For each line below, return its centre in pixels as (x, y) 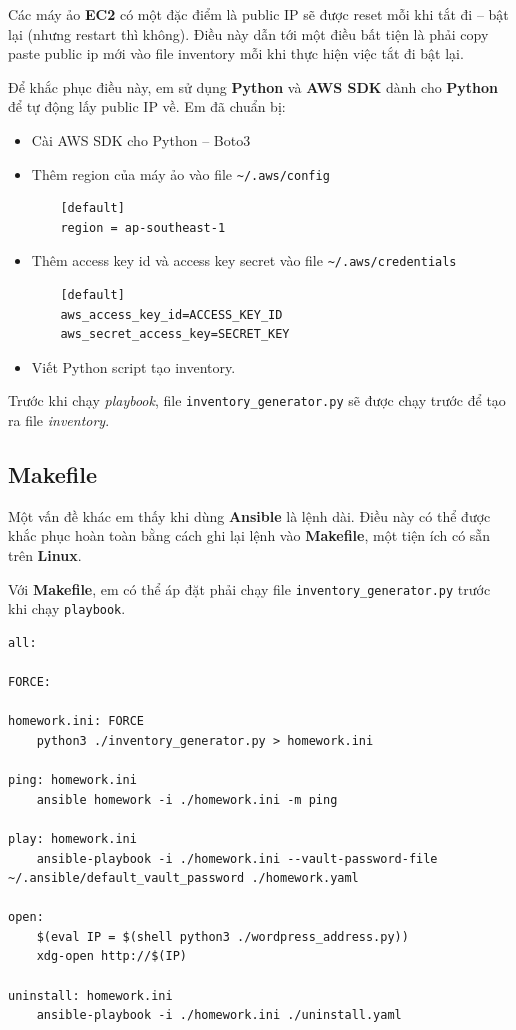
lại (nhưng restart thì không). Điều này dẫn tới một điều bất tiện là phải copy (248, 33)
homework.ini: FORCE (76, 721)
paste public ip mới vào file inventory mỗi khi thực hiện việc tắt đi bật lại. (236, 53)
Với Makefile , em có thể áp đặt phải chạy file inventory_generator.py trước (249, 588)
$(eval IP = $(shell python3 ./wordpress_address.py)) (222, 936)
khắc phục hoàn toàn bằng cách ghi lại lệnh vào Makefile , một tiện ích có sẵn (249, 535)
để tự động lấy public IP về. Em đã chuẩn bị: (147, 106)
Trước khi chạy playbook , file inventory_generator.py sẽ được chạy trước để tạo (257, 400)
